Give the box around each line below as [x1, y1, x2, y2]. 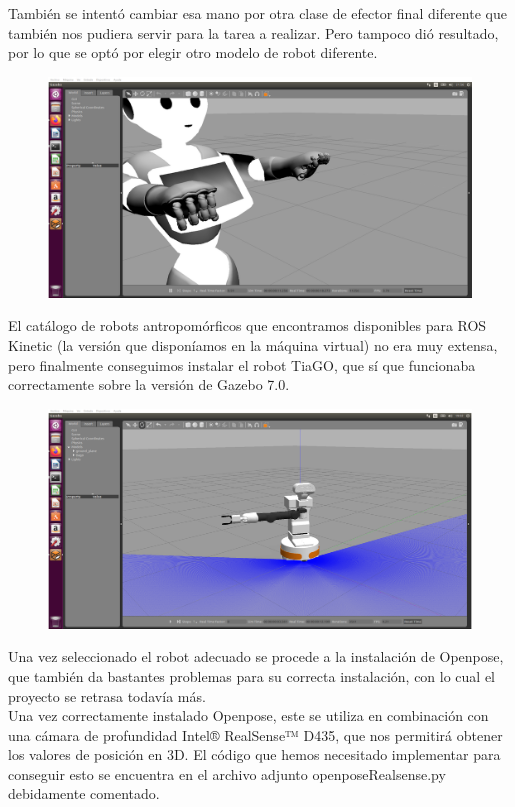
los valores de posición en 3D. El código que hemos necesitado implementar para [8, 744, 501, 765]
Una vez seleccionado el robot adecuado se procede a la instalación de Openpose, [8, 646, 504, 667]
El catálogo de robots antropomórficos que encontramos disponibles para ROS [8, 315, 487, 336]
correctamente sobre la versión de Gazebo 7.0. [8, 374, 290, 395]
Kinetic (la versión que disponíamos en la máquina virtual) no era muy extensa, [8, 335, 498, 356]
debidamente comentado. [8, 783, 160, 804]
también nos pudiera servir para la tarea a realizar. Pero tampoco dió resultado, [8, 22, 499, 43]
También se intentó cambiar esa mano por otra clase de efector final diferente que [8, 3, 507, 23]
